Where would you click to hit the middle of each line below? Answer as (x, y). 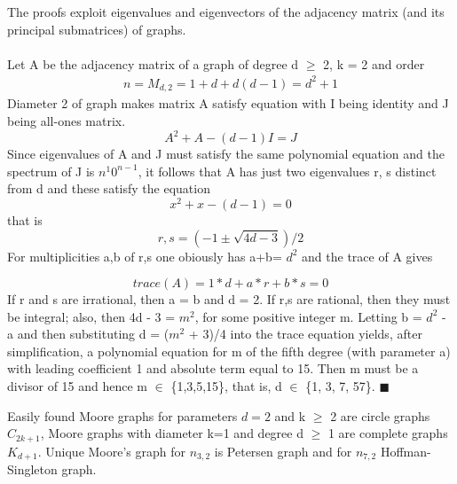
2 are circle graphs (380, 415)
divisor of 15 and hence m (78, 386)
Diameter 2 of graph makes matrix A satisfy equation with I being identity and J (228, 103)
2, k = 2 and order (374, 63)
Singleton (32, 469)
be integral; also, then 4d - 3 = (91, 316)
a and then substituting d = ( (88, 334)
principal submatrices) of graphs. (97, 29)
